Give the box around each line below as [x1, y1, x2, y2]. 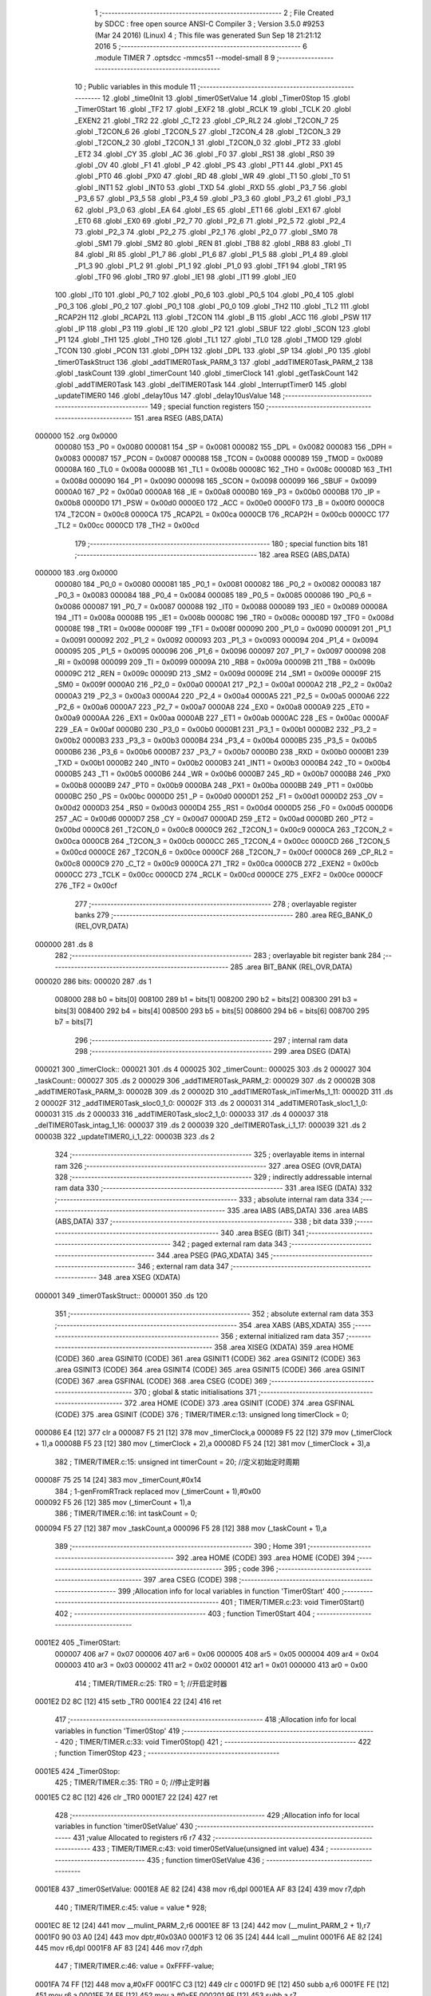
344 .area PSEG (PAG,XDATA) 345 [156, 1250, 269, 1260]
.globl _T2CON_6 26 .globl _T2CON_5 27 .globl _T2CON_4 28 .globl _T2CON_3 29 [74, 126, 341, 136]
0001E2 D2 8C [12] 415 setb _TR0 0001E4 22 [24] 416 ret [34, 1697, 222, 1706]
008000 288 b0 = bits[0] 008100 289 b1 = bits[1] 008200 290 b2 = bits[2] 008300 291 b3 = [54, 995, 358, 1004]
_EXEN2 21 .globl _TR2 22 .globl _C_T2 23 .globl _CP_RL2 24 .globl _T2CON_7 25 [74, 116, 339, 125]
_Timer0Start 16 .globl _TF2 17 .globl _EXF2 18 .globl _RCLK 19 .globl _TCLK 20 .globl [74, 105, 351, 114]
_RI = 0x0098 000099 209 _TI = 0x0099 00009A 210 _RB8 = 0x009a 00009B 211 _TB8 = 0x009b [54, 657, 375, 667]
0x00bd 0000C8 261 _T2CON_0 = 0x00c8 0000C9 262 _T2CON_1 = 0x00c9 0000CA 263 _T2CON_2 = [54, 825, 393, 834]
